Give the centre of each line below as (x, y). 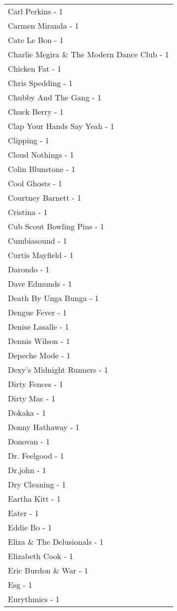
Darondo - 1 (29, 269)
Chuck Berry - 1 (36, 111)
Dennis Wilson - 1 (39, 341)
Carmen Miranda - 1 (43, 25)
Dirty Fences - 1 (36, 384)
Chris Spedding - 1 (40, 83)
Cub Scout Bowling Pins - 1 (56, 226)
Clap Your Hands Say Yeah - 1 (61, 126)
